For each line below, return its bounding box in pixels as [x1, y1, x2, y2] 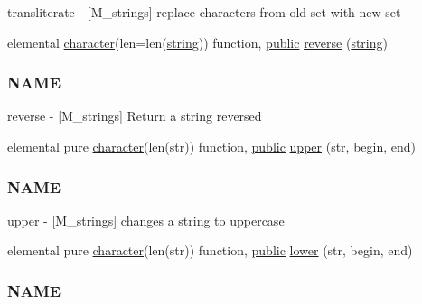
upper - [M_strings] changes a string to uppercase [7, 210, 285, 229]
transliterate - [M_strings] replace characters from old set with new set [7, 3, 401, 21]
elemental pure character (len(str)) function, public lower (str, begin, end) [7, 241, 413, 260]
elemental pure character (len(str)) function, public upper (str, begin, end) [7, 137, 416, 155]
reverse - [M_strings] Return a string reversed [7, 106, 262, 125]
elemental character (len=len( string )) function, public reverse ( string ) [7, 32, 388, 51]
